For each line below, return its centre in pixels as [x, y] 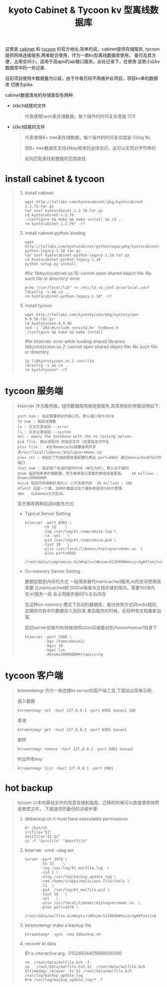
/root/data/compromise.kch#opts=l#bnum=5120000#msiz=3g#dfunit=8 [94, 562]
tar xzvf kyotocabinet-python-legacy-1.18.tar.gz [77, 255]
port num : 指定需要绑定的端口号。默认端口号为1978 [66, 417]
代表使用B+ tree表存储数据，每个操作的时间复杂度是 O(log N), [88, 138]
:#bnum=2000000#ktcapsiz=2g [74, 655]
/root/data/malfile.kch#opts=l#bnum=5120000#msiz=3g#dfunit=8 [90, 916]
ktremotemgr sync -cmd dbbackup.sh [63, 934]
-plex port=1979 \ [59, 907]
